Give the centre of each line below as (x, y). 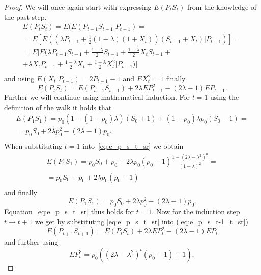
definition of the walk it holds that (58, 107)
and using (19, 78)
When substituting (33, 146)
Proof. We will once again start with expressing (78, 7)
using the (225, 97)
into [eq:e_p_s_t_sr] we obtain (133, 146)
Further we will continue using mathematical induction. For (97, 97)
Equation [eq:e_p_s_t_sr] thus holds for (69, 211)
